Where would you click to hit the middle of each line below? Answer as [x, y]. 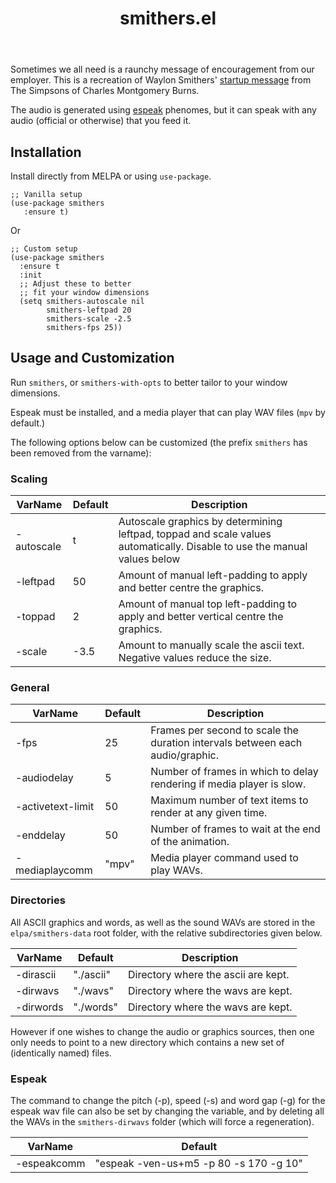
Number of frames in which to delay [234, 772]
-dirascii [36, 974]
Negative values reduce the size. [195, 658]
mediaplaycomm [54, 870]
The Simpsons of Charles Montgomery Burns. [105, 91]
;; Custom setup [44, 249]
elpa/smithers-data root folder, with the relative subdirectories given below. [166, 933]
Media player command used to [224, 858]
